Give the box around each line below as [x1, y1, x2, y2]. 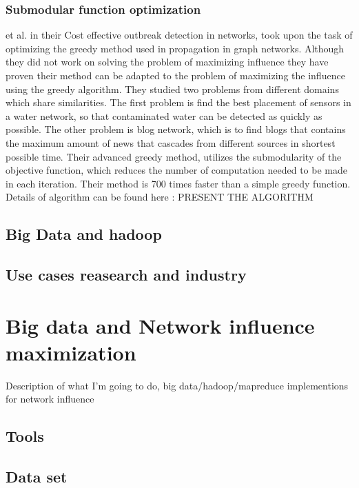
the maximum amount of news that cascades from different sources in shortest [6, 135, 336, 150]
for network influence [6, 392, 94, 406]
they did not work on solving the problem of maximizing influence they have [6, 54, 329, 69]
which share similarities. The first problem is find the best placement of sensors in [6, 95, 351, 110]
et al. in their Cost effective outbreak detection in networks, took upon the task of [6, 28, 353, 42]
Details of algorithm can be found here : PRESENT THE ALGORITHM [6, 190, 314, 204]
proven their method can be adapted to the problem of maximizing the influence [6, 68, 345, 82]
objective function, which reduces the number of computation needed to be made [6, 163, 347, 177]
